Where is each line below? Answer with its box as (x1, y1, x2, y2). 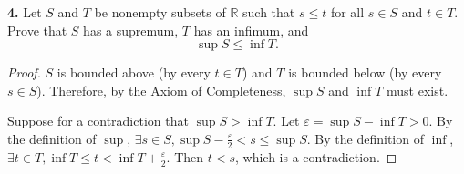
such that (242, 3, 295, 21)
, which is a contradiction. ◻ (235, 147, 397, 166)
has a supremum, (83, 20, 179, 39)
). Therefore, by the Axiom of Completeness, (36, 80, 286, 99)
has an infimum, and (193, 20, 309, 39)
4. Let (7, 3, 42, 21)
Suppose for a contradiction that (7, 111, 189, 130)
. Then (166, 147, 204, 166)
